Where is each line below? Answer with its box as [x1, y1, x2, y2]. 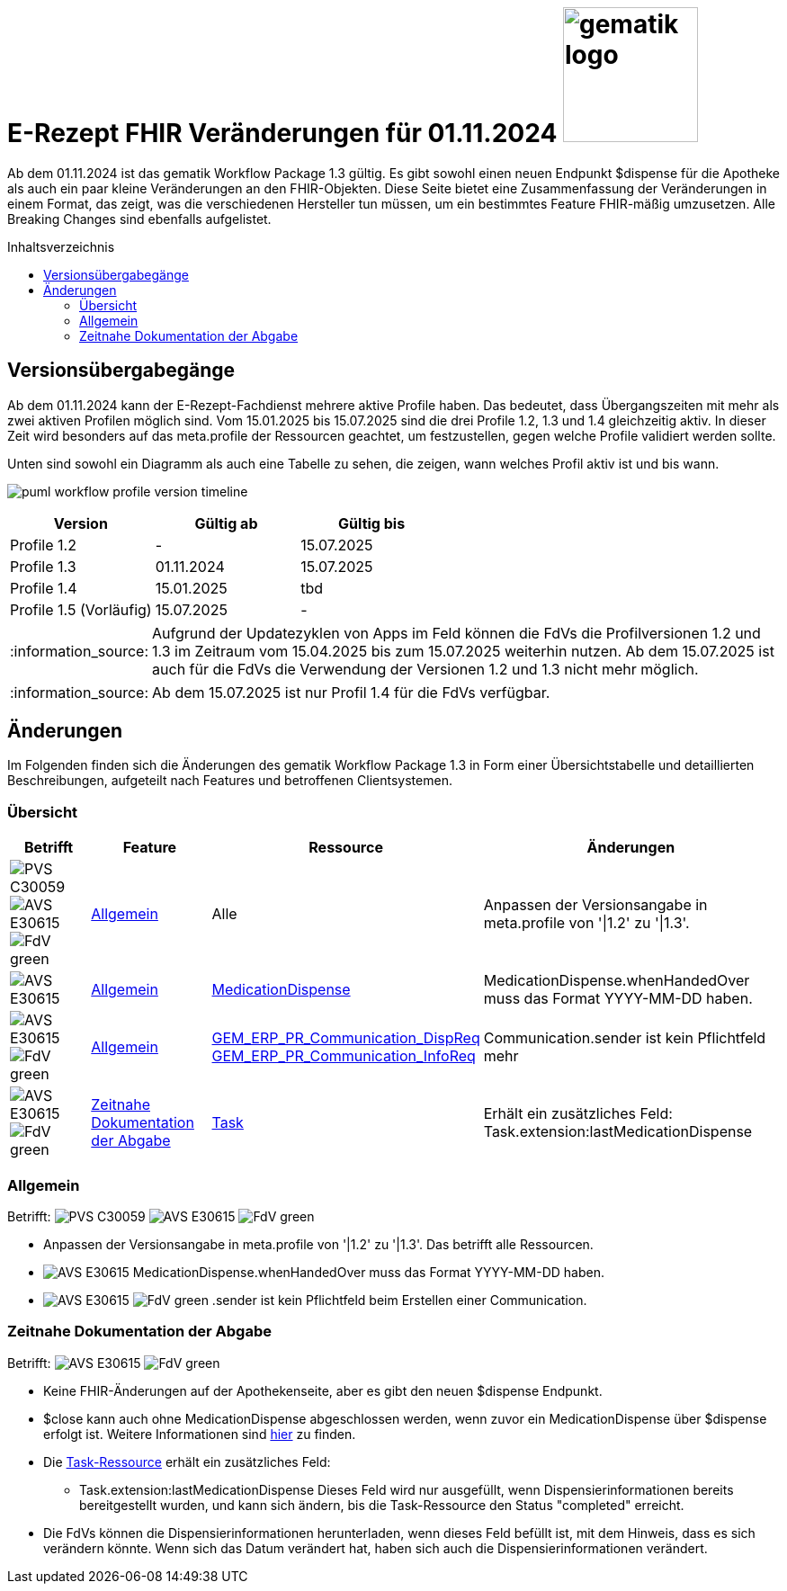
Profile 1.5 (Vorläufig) [10, 600, 152, 619]
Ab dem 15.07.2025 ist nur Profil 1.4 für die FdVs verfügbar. [152, 683, 550, 702]
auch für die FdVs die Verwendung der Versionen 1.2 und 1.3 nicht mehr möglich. [152, 659, 699, 678]
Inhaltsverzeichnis [7, 238, 115, 255]
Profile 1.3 [10, 557, 76, 576]
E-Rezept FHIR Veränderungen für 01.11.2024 [7, 118, 558, 148]
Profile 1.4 [10, 578, 77, 597]
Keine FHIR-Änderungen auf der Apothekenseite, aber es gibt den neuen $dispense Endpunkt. [43, 1382, 603, 1399]
